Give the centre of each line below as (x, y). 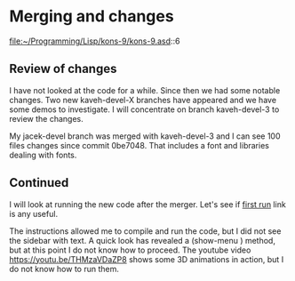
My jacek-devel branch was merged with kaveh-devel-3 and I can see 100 (145, 136)
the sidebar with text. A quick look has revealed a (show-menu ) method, (142, 240)
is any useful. (34, 213)
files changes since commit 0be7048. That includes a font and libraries (139, 145)
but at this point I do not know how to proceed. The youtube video (130, 250)
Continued (39, 183)
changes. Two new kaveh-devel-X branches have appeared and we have (143, 100)
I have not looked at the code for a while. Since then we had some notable (145, 90)
